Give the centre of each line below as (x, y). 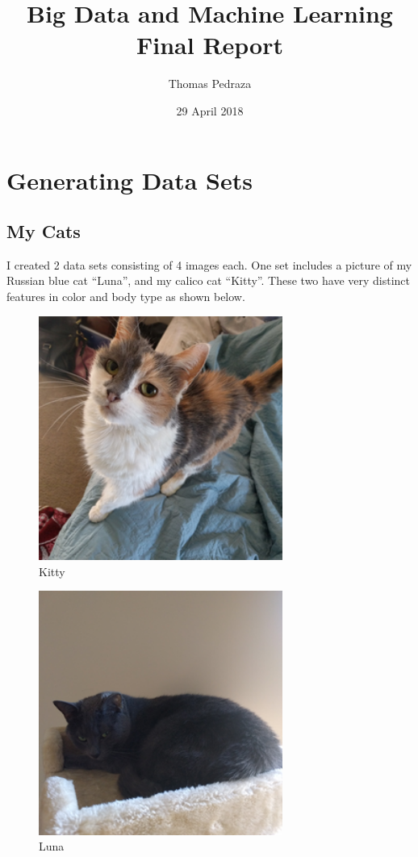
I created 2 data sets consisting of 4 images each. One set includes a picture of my (209, 264)
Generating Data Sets (130, 180)
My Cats (44, 231)
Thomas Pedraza (210, 84)
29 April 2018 (210, 110)
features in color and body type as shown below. (126, 297)
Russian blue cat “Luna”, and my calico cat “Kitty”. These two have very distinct (209, 280)
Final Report (209, 45)
